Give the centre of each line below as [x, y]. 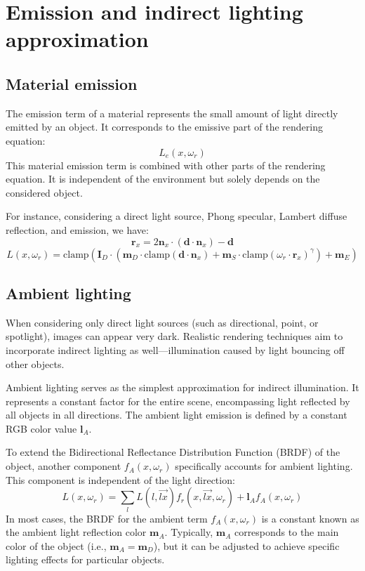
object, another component [64, 466]
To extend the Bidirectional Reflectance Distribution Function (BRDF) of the [173, 452]
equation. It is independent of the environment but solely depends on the [163, 179]
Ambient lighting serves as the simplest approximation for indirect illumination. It [182, 387]
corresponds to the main [286, 532]
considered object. [44, 192]
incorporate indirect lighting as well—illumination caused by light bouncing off [175, 349]
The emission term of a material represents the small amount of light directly [172, 113]
